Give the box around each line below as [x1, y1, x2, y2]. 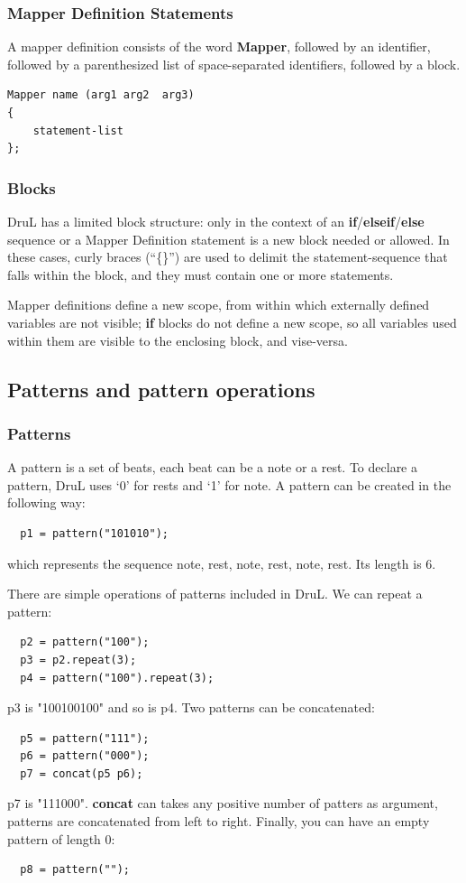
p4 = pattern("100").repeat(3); [20, 671, 215, 684]
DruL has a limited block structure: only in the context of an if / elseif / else [7, 212, 425, 230]
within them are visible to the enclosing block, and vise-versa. [7, 330, 348, 349]
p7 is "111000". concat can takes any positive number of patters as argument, [7, 794, 438, 813]
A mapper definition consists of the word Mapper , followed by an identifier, [7, 37, 431, 56]
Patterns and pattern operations [7, 375, 315, 403]
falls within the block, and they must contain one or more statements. [7, 265, 394, 283]
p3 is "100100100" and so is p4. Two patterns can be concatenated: [7, 698, 375, 717]
